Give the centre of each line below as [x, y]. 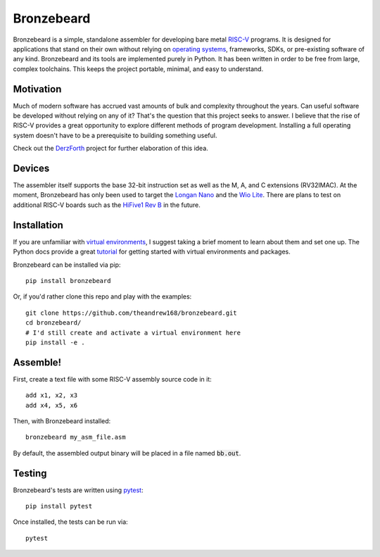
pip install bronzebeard [68, 281]
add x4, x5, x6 [52, 405]
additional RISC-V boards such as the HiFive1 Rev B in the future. [107, 205]
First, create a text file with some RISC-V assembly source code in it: [113, 379]
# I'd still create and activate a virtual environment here [133, 332]
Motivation [37, 89]
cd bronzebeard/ [53, 323]
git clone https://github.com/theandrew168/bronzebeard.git [131, 313]
